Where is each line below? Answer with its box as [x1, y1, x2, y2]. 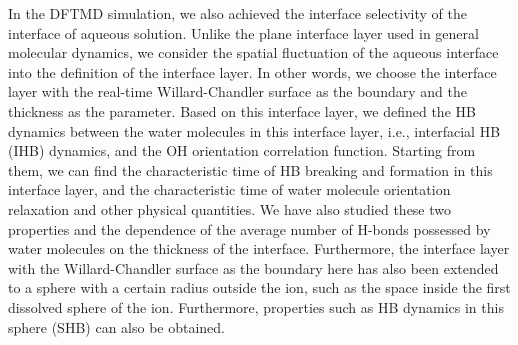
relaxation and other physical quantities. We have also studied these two [8, 198, 452, 219]
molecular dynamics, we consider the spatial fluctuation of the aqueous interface [8, 42, 499, 63]
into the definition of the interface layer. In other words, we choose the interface [8, 61, 497, 82]
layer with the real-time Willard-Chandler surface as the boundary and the [8, 81, 467, 102]
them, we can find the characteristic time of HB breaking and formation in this [8, 159, 493, 180]
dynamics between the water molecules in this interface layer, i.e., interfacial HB [8, 120, 501, 141]
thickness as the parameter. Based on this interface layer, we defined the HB [8, 100, 476, 121]
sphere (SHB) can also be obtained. [8, 316, 225, 337]
